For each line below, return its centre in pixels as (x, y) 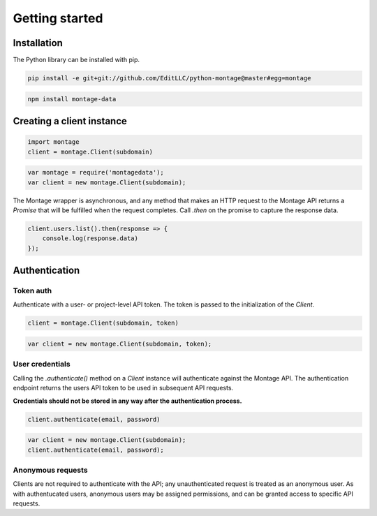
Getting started (58, 18)
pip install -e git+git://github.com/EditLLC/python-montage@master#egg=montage (169, 78)
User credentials (42, 364)
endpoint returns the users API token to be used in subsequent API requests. (123, 388)
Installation (38, 43)
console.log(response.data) (90, 238)
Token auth (32, 291)
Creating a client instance (70, 121)
